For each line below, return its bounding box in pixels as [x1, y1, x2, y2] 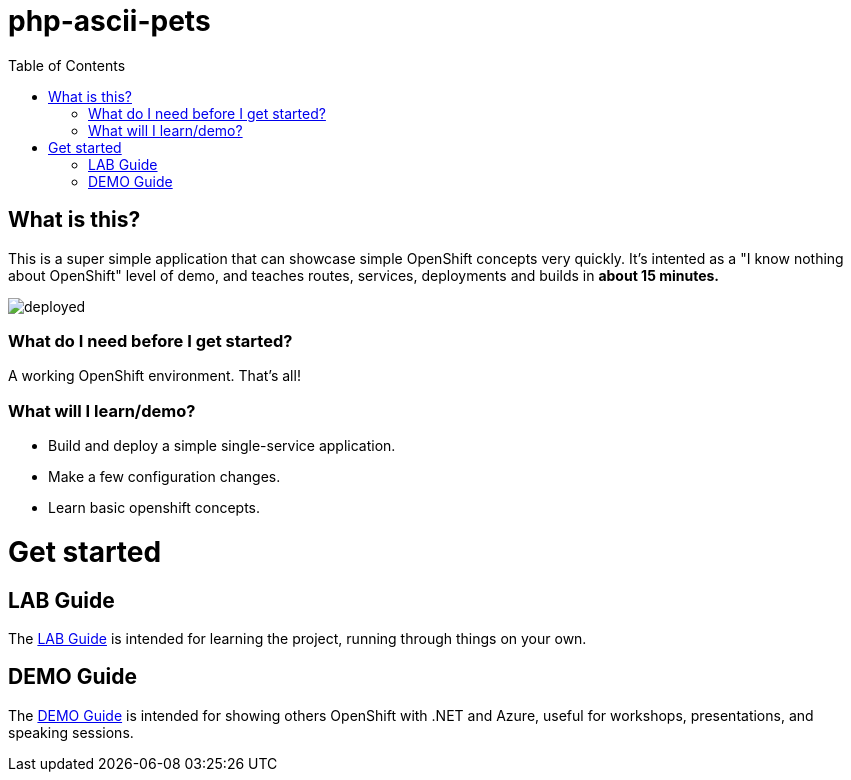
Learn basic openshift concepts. [48, 499, 261, 517]
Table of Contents [8, 56, 126, 74]
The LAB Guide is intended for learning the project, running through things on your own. [8, 630, 587, 648]
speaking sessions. [8, 723, 134, 741]
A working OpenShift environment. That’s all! [8, 367, 301, 385]
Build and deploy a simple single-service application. [48, 437, 396, 455]
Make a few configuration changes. [48, 468, 281, 486]
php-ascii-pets [8, 4, 211, 38]
